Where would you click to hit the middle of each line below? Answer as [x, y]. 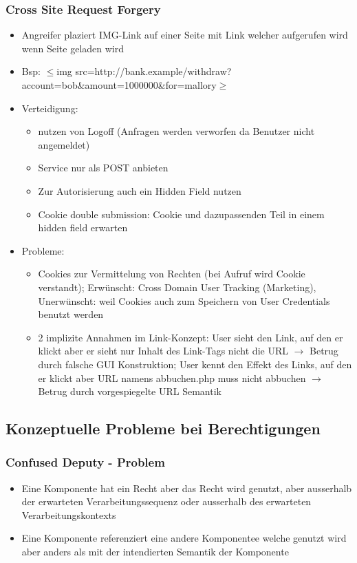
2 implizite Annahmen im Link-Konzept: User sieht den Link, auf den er [191, 337]
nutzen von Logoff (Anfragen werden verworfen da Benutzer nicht [176, 131]
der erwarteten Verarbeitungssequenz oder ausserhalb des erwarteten [166, 501]
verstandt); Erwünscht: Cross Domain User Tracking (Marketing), [177, 287]
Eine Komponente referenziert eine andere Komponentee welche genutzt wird [184, 538]
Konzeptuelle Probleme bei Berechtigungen [163, 428]
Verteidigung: [50, 108]
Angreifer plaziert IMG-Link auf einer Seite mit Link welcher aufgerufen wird [185, 35]
